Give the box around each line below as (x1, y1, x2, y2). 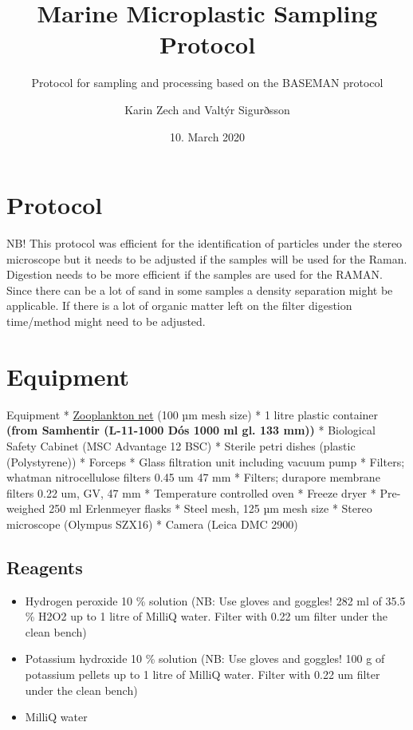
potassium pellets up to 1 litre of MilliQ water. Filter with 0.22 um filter (25, 666, 380, 683)
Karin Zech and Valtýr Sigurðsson (124, 101, 290, 117)
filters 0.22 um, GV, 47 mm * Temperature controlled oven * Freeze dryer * (6, 484, 376, 501)
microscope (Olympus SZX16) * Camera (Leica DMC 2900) (6, 515, 298, 532)
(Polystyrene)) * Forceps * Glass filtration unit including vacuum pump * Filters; (6, 453, 405, 470)
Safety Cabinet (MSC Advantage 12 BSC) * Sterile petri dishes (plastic (6, 437, 356, 454)
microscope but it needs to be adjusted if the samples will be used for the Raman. (6, 250, 407, 267)
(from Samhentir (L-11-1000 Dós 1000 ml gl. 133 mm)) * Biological (6, 422, 376, 438)
